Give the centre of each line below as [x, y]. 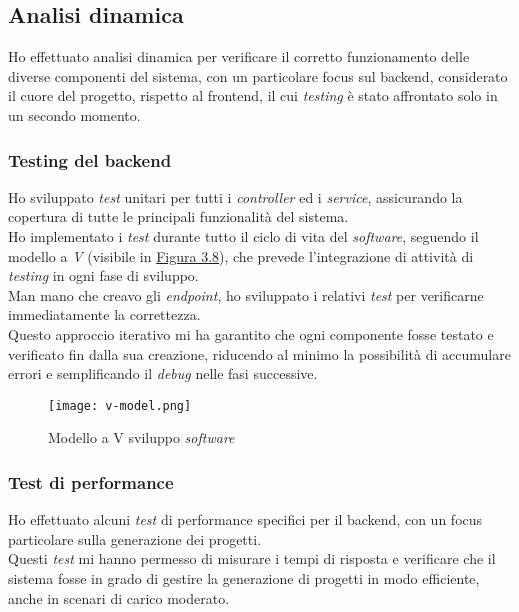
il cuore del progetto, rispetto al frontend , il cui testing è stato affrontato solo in [253, 95]
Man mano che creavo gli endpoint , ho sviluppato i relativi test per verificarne [246, 294]
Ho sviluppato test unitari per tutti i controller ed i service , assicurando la [235, 196]
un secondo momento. [74, 114]
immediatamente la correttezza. [104, 314]
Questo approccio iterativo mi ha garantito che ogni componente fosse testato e [251, 333]
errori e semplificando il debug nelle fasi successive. [163, 373]
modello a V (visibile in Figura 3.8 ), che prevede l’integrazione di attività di [241, 255]
